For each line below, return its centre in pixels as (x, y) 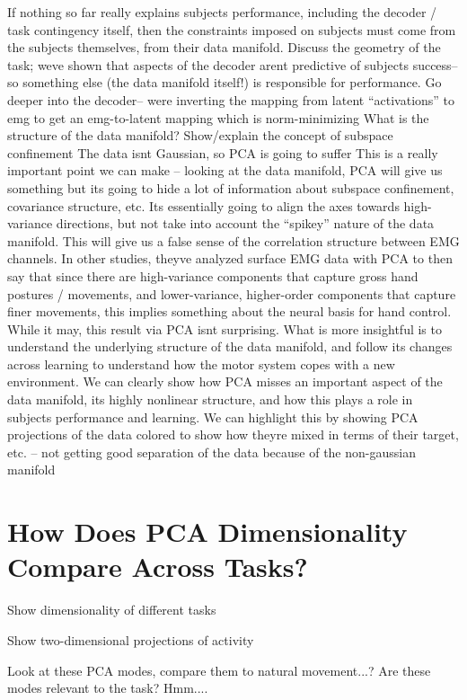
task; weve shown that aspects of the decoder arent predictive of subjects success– (233, 64)
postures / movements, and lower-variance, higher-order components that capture (232, 293)
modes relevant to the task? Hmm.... (108, 688)
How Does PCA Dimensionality (207, 532)
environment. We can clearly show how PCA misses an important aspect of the (225, 381)
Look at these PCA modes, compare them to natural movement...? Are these (219, 670)
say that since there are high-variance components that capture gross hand (213, 275)
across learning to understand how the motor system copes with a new (201, 363)
